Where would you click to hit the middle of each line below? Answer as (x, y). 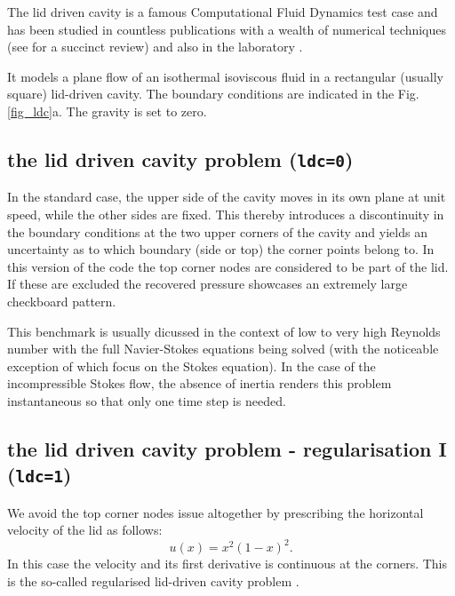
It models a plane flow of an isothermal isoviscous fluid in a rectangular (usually (225, 76)
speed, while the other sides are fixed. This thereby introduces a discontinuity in (226, 214)
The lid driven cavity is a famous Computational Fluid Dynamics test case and (223, 12)
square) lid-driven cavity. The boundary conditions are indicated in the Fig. (213, 94)
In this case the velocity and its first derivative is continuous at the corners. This (227, 564)
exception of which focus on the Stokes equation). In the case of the (192, 366)
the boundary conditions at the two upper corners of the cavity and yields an (217, 231)
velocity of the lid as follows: (85, 530)
